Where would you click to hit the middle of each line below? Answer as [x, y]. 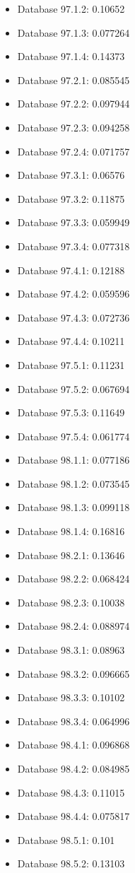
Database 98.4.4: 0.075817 [74, 816]
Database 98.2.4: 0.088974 [74, 626]
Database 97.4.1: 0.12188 [71, 270]
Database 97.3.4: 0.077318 [74, 246]
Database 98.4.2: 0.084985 [74, 768]
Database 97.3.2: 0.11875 [71, 198]
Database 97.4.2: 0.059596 [74, 294]
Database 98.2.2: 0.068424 [74, 579]
